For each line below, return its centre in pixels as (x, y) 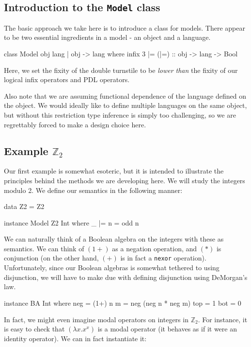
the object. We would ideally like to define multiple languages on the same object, (125, 105)
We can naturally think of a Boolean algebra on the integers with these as (114, 239)
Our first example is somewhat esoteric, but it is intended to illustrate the (114, 171)
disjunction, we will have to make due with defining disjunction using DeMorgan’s (126, 277)
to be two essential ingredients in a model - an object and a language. (107, 37)
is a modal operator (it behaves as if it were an (167, 329)
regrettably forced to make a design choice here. (75, 124)
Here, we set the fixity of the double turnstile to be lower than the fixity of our (121, 70)
